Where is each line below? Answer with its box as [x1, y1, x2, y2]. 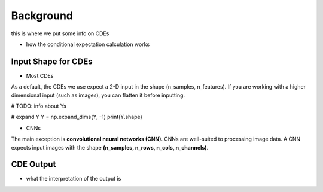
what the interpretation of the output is [26, 175, 121, 182]
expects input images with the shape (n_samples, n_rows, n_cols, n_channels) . [11, 144, 209, 151]
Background [11, 9, 73, 22]
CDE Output [11, 159, 56, 170]
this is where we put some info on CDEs [11, 30, 109, 37]
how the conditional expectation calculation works [26, 41, 150, 48]
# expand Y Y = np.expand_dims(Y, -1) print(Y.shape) [11, 114, 143, 121]
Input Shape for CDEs [11, 56, 93, 66]
